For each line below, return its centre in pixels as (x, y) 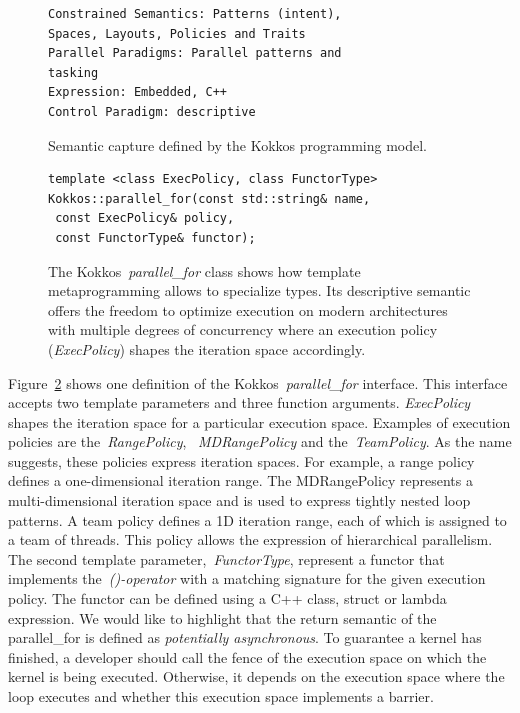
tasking (73, 72)
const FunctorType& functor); (155, 237)
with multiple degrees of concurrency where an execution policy (243, 329)
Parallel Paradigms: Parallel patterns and (195, 53)
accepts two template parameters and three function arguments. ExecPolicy (239, 402)
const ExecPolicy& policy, (145, 218)
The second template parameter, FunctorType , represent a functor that (226, 558)
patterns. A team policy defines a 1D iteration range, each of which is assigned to (257, 519)
